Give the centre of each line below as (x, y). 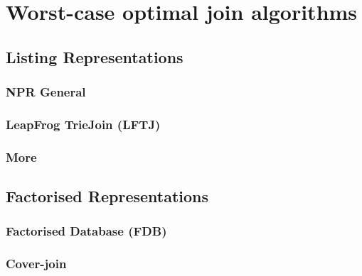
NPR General (46, 92)
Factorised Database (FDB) (86, 231)
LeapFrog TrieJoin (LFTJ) (83, 124)
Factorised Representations (107, 196)
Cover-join (36, 264)
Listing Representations (95, 56)
